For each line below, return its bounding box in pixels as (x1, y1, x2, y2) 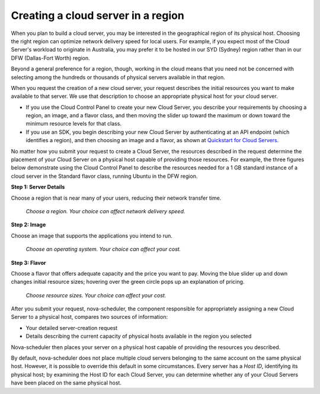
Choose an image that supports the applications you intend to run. (11, 232, 173, 239)
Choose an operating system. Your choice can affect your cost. (25, 246, 181, 253)
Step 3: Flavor (11, 259, 46, 266)
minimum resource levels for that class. (25, 120, 121, 127)
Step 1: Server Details (11, 184, 65, 191)
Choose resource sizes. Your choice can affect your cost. (25, 292, 167, 299)
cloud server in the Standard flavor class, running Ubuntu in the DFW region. (11, 172, 198, 180)
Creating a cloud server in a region (11, 9, 185, 22)
